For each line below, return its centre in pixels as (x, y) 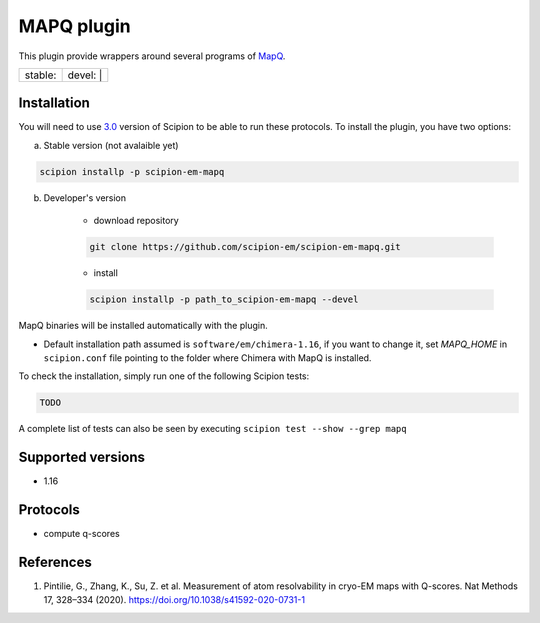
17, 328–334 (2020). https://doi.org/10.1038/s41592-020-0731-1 (174, 600)
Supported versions (81, 457)
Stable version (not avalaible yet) (111, 145)
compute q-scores (81, 534)
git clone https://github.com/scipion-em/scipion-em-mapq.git (245, 247)
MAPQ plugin (74, 26)
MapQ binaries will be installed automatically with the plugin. (143, 326)
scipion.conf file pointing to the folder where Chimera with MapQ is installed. (207, 357)
